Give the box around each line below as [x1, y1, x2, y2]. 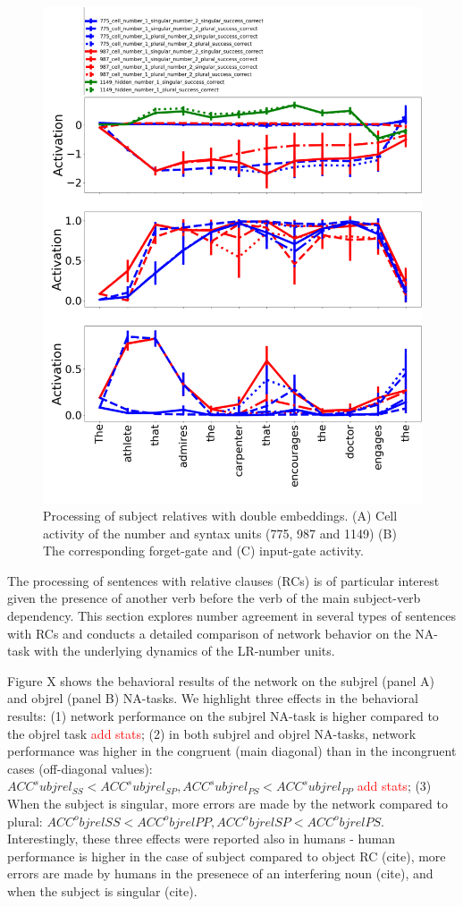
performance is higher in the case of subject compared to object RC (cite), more [7, 846, 446, 865]
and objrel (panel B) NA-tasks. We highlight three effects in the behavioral [7, 689, 418, 708]
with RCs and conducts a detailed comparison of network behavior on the [7, 623, 411, 642]
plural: [7, 811, 43, 830]
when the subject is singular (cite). [7, 881, 198, 900]
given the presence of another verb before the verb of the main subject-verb [7, 589, 421, 607]
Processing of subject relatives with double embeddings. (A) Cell [43, 506, 398, 525]
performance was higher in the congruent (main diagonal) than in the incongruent [7, 742, 457, 760]
